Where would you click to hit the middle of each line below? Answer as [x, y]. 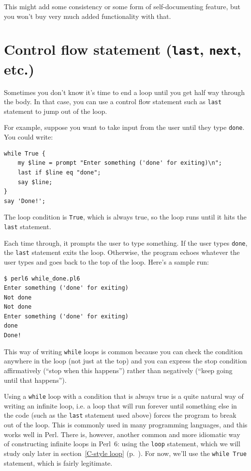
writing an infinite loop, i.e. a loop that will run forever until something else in [120, 405]
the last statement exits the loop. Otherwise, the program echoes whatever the [122, 252]
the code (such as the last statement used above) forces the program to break [120, 415]
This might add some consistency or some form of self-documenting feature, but [122, 6]
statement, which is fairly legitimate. [58, 463]
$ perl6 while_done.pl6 [42, 278]
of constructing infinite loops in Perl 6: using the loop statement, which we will [122, 444]
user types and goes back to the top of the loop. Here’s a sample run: [106, 261]
